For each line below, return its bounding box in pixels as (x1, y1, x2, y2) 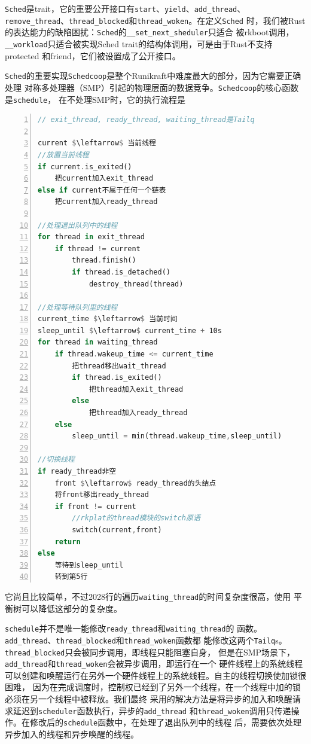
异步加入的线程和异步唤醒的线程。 (5, 727, 139, 740)
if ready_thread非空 (38, 467, 117, 475)
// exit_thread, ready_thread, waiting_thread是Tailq (38, 115, 255, 124)
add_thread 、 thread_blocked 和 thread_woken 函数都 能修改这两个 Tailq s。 (5, 633, 287, 646)
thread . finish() (72, 256, 136, 265)
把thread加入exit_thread (89, 385, 184, 394)
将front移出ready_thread (54, 490, 150, 499)
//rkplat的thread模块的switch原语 (72, 514, 200, 523)
